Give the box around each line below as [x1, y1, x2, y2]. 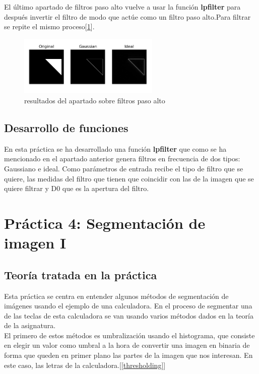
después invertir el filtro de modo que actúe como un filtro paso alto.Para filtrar [4, 11, 251, 22]
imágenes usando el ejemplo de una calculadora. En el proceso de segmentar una [4, 300, 252, 311]
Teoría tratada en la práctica [4, 267, 157, 282]
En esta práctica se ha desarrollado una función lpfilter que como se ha [4, 143, 227, 154]
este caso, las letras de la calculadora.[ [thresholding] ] [4, 359, 166, 370]
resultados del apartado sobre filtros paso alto [24, 95, 165, 105]
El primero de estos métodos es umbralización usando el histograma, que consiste [4, 330, 255, 340]
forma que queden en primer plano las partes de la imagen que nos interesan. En [4, 350, 253, 360]
